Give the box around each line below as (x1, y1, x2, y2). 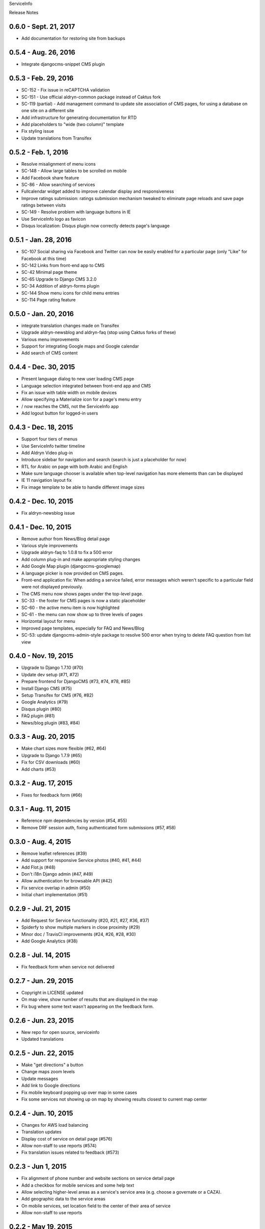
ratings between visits (21, 202, 66, 208)
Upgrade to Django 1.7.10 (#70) (21, 665, 83, 671)
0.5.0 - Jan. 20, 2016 (9, 310, 74, 318)
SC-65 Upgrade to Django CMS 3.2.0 (21, 276, 97, 282)
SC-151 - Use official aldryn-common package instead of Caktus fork (21, 94, 161, 100)
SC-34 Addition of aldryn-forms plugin (21, 283, 100, 289)
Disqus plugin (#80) (21, 706, 62, 712)
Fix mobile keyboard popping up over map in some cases (21, 1089, 137, 1095)
